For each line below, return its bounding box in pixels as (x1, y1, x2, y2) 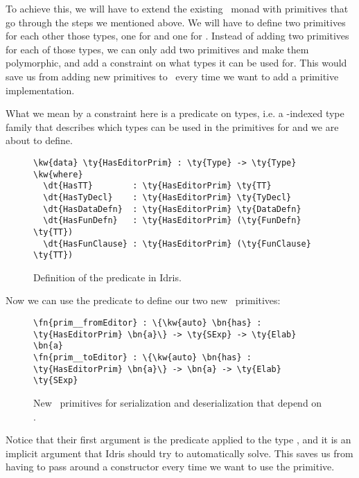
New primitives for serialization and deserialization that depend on (33, 395, 322, 409)
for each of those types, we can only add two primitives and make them (6, 42, 309, 56)
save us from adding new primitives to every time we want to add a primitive (6, 69, 339, 83)
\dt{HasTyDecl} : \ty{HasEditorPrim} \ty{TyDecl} (43, 192, 292, 202)
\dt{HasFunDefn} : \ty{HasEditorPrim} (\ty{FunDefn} (43, 215, 301, 226)
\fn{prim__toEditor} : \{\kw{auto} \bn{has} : (33, 353, 252, 362)
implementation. (6, 82, 75, 97)
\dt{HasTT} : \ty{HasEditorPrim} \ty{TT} (43, 181, 272, 191)
